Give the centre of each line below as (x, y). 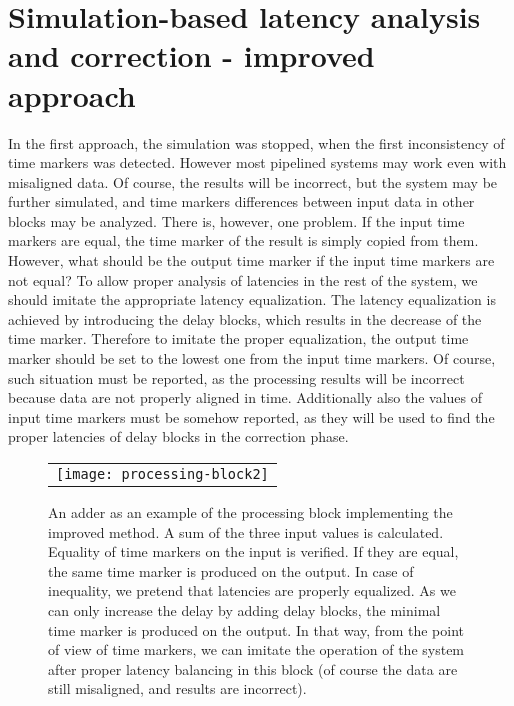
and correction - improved (191, 55)
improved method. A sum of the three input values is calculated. (246, 531)
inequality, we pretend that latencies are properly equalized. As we (252, 590)
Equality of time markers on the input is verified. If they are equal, (253, 551)
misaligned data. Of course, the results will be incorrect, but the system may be (253, 181)
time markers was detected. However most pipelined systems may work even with (257, 162)
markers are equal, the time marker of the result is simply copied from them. (243, 240)
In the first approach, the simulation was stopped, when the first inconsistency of (256, 142)
